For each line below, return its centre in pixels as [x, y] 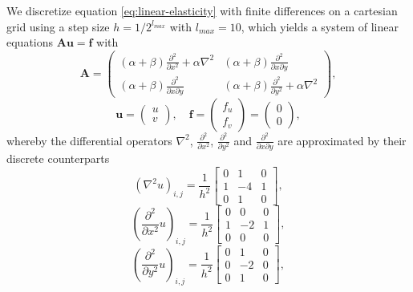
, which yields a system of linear [320, 26]
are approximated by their [342, 140]
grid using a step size [58, 26]
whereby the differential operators [89, 140]
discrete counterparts [58, 158]
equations [30, 42]
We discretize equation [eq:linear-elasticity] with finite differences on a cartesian [202, 10]
